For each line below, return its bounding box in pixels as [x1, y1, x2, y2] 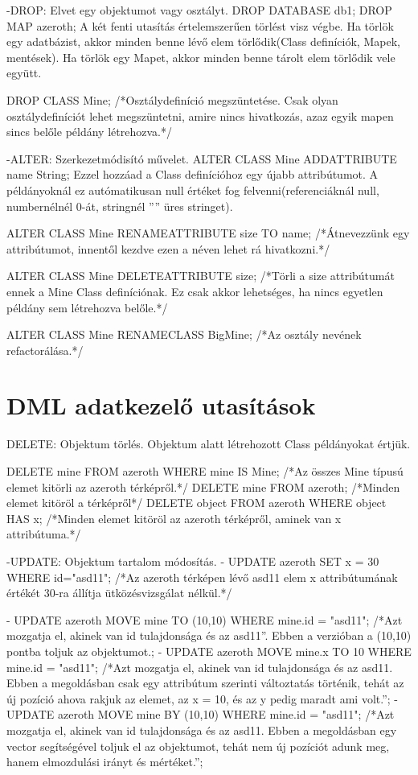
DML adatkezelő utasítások [6, 389, 316, 422]
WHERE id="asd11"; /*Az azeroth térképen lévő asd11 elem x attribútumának [6, 568, 398, 585]
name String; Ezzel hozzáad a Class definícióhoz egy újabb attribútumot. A [6, 166, 379, 183]
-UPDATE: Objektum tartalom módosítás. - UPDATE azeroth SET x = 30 [6, 552, 379, 569]
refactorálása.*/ [6, 341, 84, 358]
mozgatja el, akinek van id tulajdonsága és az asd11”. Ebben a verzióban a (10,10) [6, 627, 412, 644]
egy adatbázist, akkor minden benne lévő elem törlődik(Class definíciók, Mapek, [6, 33, 400, 50]
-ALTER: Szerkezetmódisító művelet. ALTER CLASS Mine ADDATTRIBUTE [6, 150, 397, 167]
